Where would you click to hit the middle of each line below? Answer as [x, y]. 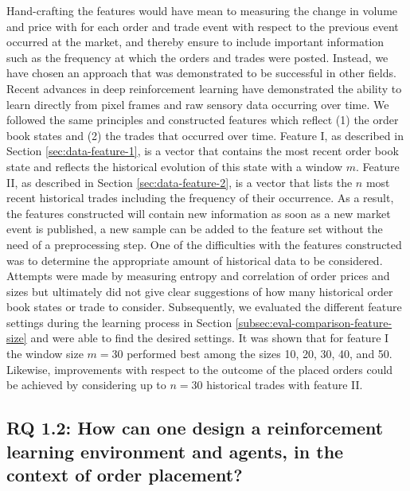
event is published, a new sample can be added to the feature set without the [195, 229]
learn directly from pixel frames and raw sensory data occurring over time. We [198, 104]
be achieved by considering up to [86, 385]
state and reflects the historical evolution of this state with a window [175, 166]
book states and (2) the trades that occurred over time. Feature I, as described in [205, 135]
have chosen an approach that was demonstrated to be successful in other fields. [201, 73]
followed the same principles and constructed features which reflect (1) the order [203, 120]
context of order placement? [125, 475]
